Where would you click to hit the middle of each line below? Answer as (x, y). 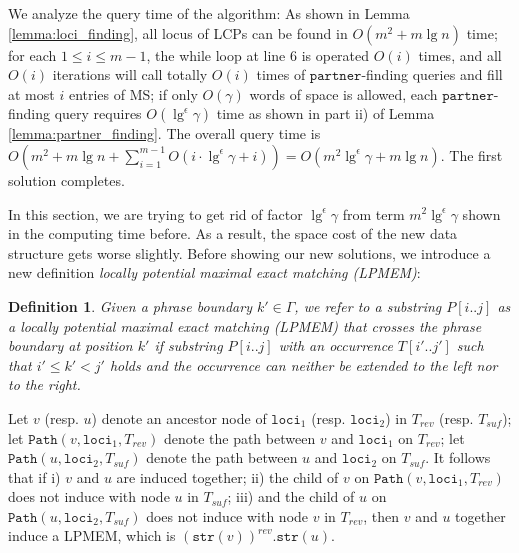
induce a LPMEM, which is (92, 535)
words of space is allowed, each (343, 93)
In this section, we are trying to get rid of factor (155, 213)
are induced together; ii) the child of (227, 476)
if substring (188, 345)
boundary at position (70, 345)
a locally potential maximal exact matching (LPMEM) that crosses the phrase (245, 325)
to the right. (44, 384)
